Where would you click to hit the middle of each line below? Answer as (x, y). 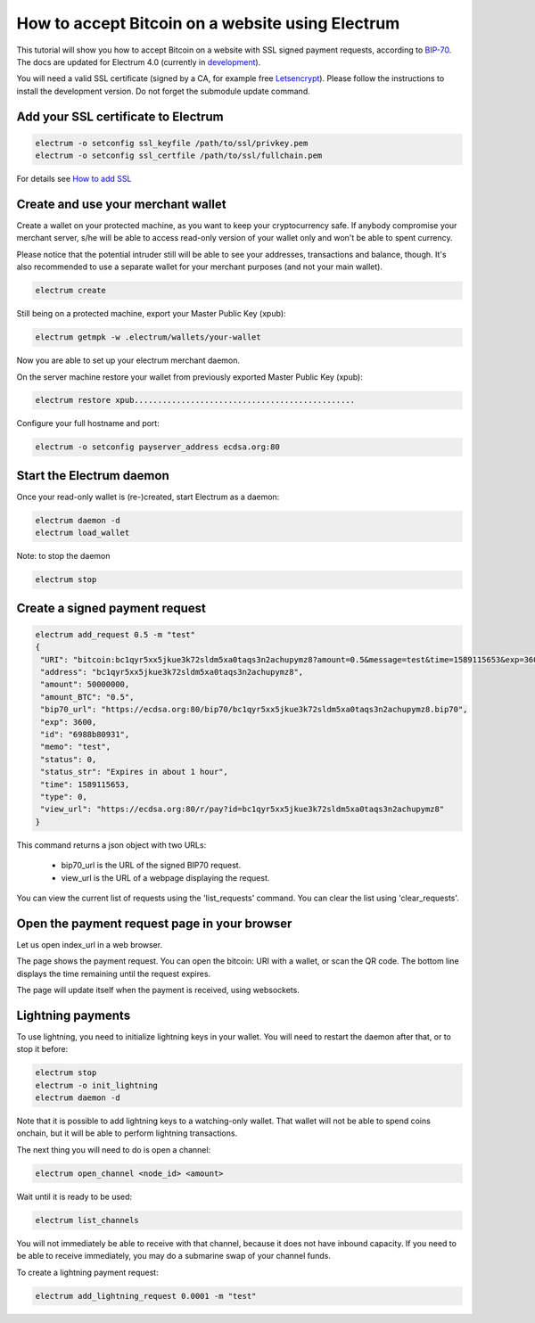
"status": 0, (69, 759)
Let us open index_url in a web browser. (90, 944)
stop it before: (42, 1049)
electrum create (71, 291)
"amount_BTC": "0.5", (87, 697)
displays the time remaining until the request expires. (114, 974)
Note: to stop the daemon (63, 556)
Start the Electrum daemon (93, 476)
